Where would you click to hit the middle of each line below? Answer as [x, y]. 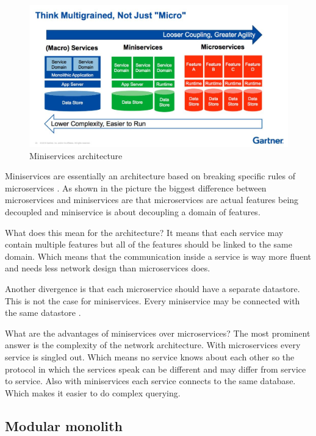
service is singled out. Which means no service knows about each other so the [150, 357]
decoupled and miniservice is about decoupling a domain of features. [133, 212]
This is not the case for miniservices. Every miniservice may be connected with [153, 300]
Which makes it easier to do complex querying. [93, 392]
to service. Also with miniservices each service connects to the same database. [150, 381]
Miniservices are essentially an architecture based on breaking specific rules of [150, 176]
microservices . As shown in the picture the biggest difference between [136, 188]
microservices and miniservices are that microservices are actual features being [152, 200]
